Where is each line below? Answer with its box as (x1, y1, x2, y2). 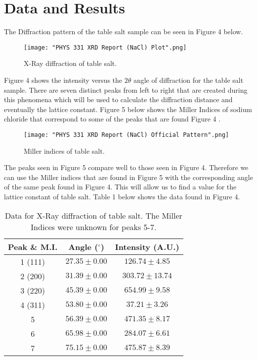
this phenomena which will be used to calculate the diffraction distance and (4, 94, 233, 105)
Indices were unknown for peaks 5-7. (31, 221, 157, 233)
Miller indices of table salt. (24, 145, 105, 156)
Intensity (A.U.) (115, 240, 179, 252)
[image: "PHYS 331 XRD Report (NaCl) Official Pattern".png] (24, 131, 229, 138)
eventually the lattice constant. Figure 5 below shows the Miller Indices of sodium (4, 104, 252, 114)
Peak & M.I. (8, 240, 58, 252)
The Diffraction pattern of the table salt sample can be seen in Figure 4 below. (4, 26, 243, 37)
